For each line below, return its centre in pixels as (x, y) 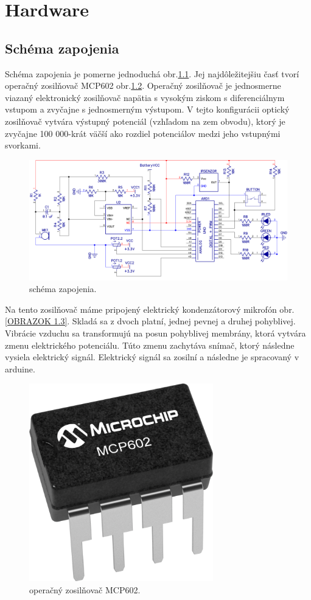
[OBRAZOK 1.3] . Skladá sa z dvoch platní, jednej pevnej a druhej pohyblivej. (150, 321)
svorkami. (23, 145)
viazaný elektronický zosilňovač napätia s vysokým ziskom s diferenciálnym (145, 97)
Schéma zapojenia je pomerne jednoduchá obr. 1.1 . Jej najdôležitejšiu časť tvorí (152, 73)
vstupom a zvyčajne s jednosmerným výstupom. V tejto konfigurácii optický (147, 109)
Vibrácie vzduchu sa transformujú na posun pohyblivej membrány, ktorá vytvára (155, 333)
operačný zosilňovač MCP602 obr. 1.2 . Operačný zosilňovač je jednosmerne (143, 85)
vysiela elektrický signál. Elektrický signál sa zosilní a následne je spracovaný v (152, 357)
